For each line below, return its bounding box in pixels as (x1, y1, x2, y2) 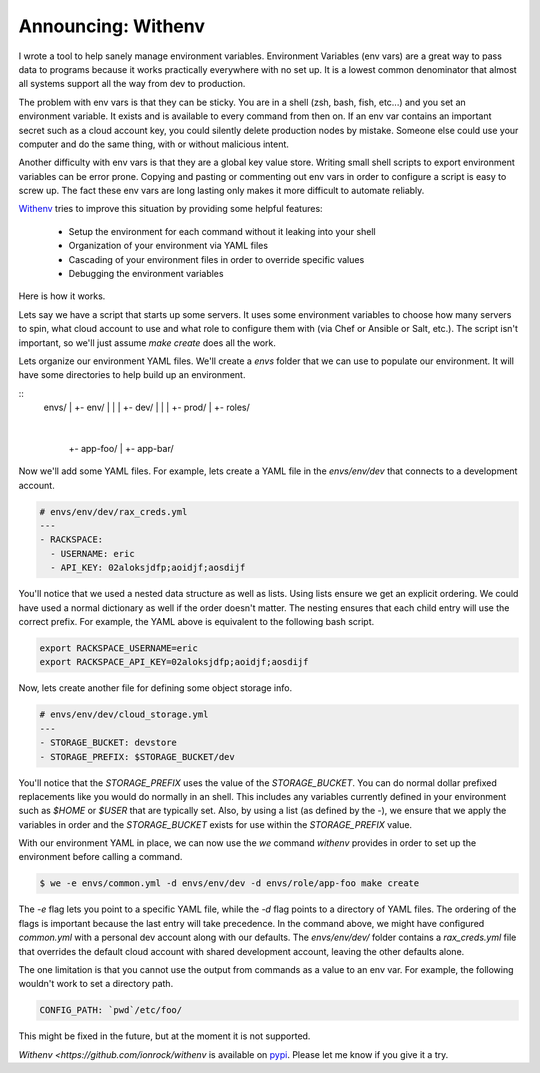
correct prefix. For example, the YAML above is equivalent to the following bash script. (18, 616, 375, 628)
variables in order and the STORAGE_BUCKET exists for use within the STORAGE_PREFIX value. (18, 818, 413, 830)
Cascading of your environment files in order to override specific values (68, 253, 365, 265)
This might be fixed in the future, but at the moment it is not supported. (18, 1030, 311, 1042)
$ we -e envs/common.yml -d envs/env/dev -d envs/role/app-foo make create (39, 878, 420, 889)
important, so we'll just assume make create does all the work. (18, 336, 277, 349)
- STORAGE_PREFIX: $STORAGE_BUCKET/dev (39, 751, 235, 762)
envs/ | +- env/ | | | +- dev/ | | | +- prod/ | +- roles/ (43, 401, 250, 414)
